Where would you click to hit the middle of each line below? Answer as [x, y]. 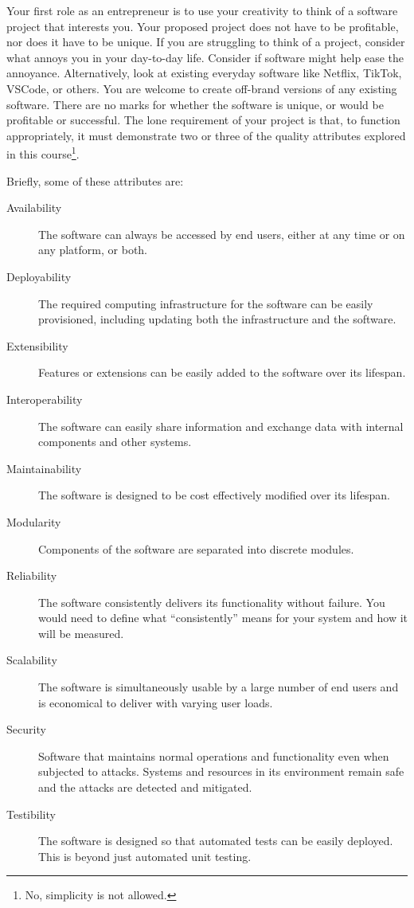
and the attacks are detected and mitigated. [145, 787]
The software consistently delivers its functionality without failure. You [212, 602]
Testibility [31, 814]
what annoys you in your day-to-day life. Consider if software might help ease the [205, 57]
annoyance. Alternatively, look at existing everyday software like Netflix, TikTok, [204, 73]
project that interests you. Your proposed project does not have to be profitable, [203, 26]
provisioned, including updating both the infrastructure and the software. [217, 319]
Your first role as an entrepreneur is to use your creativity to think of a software [202, 10]
